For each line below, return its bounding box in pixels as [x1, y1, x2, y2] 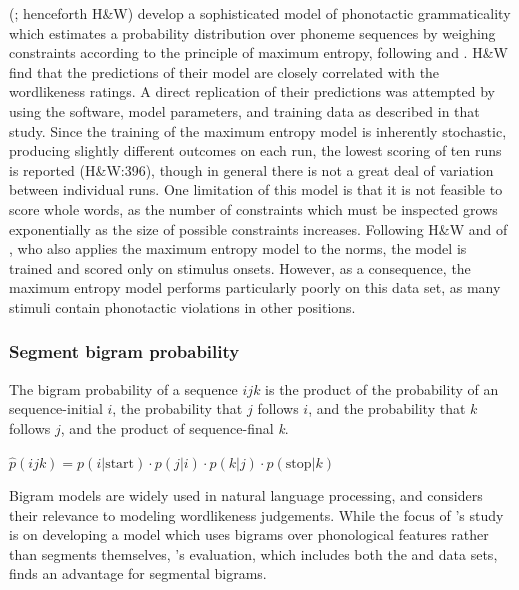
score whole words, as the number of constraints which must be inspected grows [9, 198, 498, 219]
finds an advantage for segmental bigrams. [9, 563, 267, 584]
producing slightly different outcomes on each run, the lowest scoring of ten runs [9, 140, 502, 161]
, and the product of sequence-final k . [60, 417, 289, 438]
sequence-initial [9, 398, 103, 419]
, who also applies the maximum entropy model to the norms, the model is [9, 238, 467, 259]
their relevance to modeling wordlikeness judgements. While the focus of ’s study [9, 504, 504, 525]
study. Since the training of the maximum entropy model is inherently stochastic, [9, 120, 507, 141]
